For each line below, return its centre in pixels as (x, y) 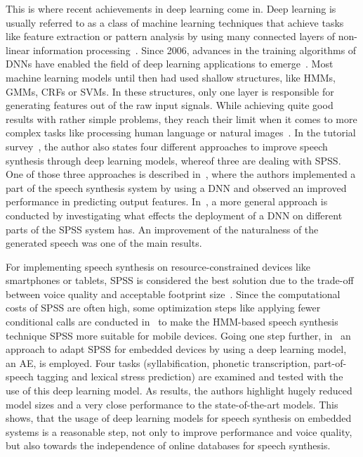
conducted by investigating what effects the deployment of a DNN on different (174, 215)
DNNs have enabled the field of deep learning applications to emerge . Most (170, 64)
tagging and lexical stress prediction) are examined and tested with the (190, 376)
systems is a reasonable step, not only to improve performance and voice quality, (179, 431)
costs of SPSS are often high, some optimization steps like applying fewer (163, 308)
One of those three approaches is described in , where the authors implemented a (181, 174)
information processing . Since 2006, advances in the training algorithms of (194, 50)
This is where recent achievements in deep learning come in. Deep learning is (171, 8)
